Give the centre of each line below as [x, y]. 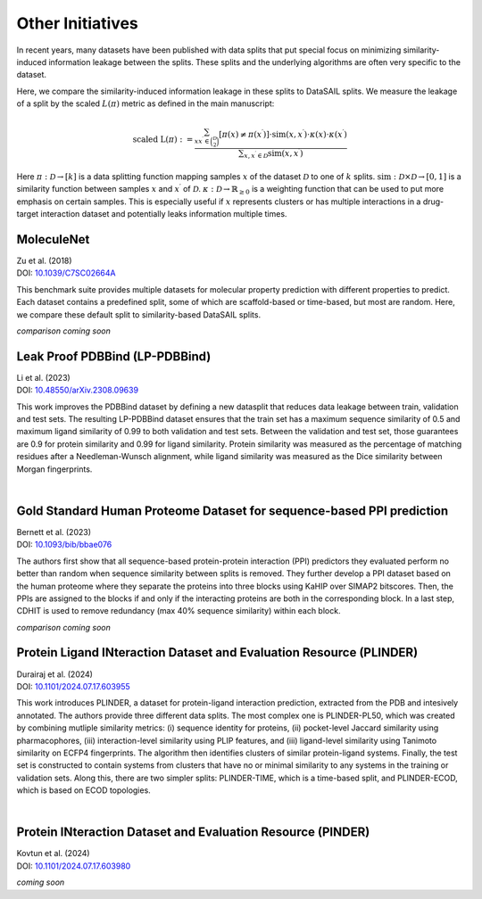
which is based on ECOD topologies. [83, 790]
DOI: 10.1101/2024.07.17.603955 [73, 686]
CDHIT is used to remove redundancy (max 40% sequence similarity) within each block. [179, 611]
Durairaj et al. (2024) [55, 674]
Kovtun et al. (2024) [53, 854]
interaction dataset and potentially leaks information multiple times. [164, 214]
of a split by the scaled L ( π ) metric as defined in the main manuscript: [145, 103]
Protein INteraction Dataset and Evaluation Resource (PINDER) [193, 833]
